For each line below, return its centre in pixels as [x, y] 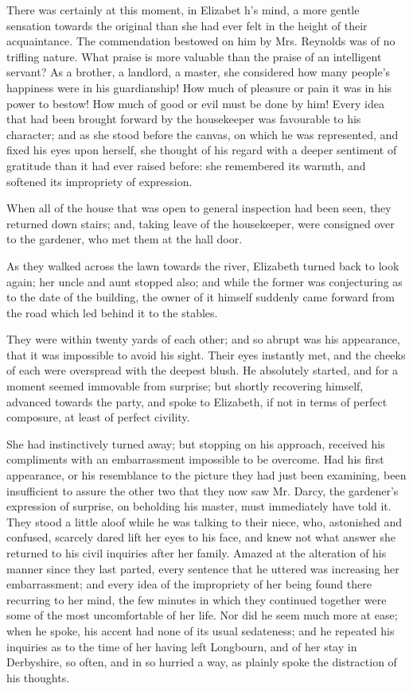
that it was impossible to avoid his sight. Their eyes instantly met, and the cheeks [206, 354]
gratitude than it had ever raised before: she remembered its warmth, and [186, 165]
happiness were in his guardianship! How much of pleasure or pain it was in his [199, 87]
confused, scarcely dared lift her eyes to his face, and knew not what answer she [201, 537]
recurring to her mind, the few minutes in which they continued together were [197, 599]
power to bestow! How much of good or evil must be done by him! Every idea [195, 103]
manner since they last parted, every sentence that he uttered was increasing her [203, 568]
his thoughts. [38, 677]
